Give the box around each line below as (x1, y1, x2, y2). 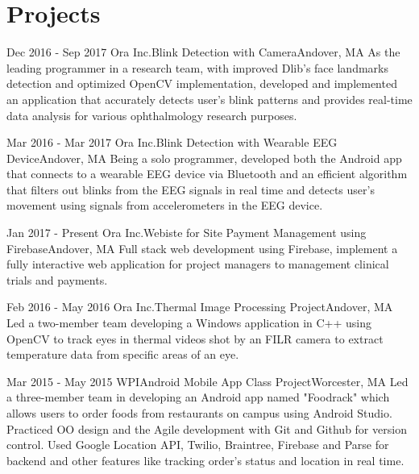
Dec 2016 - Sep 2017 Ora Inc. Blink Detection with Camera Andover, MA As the (6, 44, 400, 60)
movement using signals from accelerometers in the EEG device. (6, 197, 323, 214)
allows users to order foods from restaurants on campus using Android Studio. (6, 405, 392, 421)
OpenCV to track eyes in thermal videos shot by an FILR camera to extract (6, 330, 384, 347)
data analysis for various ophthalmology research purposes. (6, 106, 297, 123)
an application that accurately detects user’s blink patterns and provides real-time (6, 90, 413, 107)
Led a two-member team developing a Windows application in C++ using (6, 314, 372, 331)
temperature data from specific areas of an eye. (6, 346, 239, 363)
